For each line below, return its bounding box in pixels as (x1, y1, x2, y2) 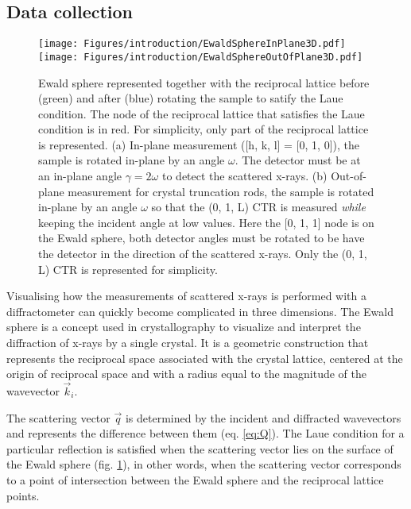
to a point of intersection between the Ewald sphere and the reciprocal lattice (6, 471, 384, 488)
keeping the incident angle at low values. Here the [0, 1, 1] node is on (38, 214, 374, 230)
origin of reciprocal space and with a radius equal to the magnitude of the (6, 365, 366, 382)
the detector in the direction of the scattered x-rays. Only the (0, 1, (38, 245, 367, 262)
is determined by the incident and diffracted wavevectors (125, 409, 401, 426)
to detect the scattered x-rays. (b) (161, 168, 328, 184)
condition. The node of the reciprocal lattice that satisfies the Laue (38, 105, 365, 121)
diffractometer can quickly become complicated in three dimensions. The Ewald (6, 303, 394, 319)
